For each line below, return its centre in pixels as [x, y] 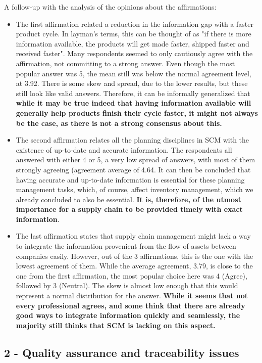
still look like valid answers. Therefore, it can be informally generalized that [133, 93]
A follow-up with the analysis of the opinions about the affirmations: [110, 7]
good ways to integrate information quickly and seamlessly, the [128, 315]
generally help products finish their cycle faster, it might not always [137, 112]
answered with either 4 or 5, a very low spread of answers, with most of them [136, 160]
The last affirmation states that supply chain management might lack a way [133, 236]
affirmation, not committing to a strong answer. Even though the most [125, 63]
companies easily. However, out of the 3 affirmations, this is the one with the [135, 256]
